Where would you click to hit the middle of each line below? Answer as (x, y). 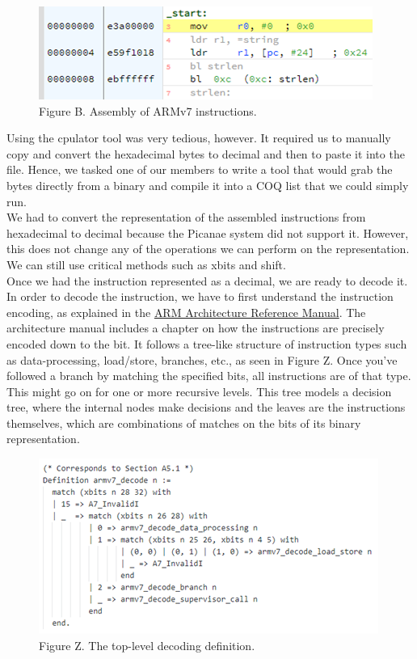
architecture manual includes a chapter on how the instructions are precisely (196, 328)
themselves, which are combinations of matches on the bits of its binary (184, 422)
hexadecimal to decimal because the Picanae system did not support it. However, (208, 232)
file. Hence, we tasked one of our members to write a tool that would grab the (200, 169)
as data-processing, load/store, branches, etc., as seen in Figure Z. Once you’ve (202, 359)
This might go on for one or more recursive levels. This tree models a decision (199, 391)
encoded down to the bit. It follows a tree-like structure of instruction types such (207, 343)
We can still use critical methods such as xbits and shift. (146, 264)
